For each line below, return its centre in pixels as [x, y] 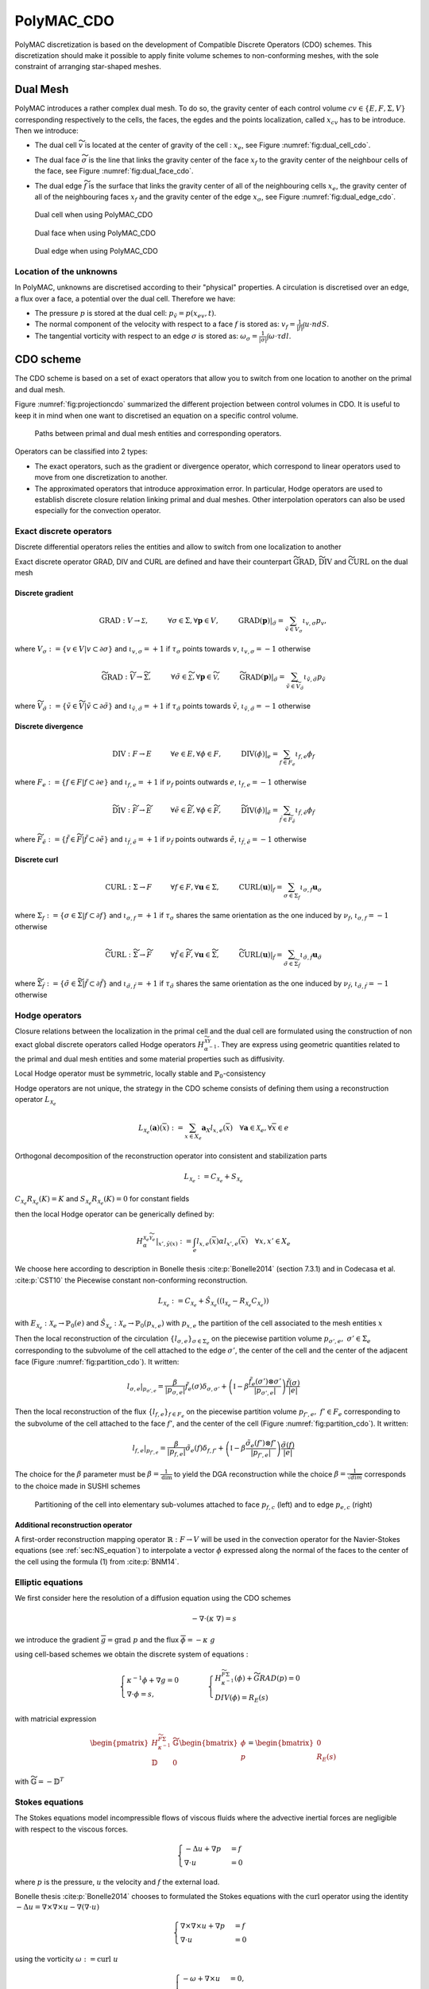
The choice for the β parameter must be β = [87, 1474]
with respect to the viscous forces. [71, 1829]
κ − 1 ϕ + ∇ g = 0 [153, 1679]
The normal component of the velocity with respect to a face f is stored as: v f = [165, 325]
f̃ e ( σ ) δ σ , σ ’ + [206, 1387]
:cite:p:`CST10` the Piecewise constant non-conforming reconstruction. [131, 1280]
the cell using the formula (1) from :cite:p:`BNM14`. [97, 1561]
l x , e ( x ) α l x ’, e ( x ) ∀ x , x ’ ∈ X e [243, 1243]
